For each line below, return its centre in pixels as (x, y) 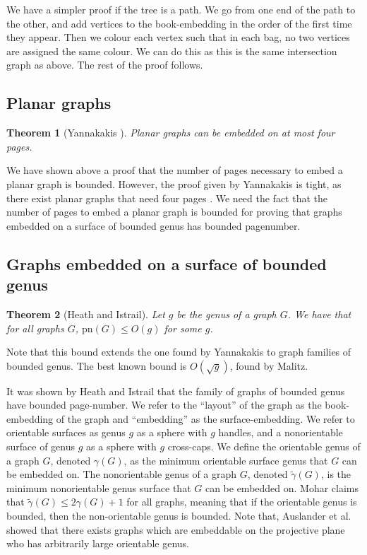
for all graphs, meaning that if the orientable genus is (242, 502)
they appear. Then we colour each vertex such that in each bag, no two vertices (178, 37)
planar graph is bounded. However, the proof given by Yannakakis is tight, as (174, 183)
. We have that (319, 314)
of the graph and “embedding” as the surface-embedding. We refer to (205, 418)
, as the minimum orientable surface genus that (226, 460)
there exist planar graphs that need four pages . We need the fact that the (167, 198)
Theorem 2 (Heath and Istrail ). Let (86, 314)
